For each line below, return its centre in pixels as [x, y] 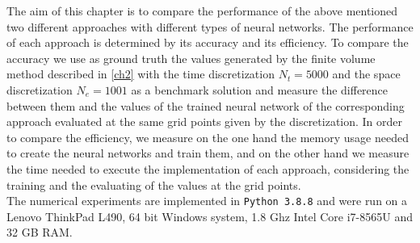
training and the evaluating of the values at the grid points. [154, 184]
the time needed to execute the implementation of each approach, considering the [208, 168]
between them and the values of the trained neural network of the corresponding [206, 105]
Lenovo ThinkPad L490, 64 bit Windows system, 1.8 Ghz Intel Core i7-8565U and [210, 216]
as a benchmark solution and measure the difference [260, 89]
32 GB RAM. [40, 232]
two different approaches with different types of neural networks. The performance [210, 26]
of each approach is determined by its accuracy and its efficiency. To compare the [208, 42]
